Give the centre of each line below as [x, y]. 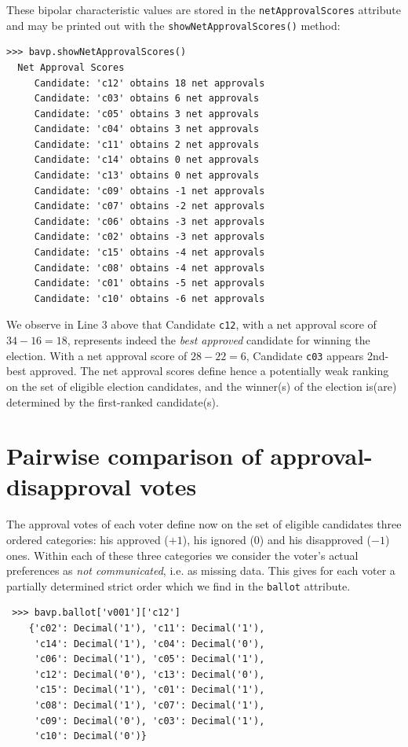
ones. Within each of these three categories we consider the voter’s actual [182, 555]
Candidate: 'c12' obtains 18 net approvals [149, 83]
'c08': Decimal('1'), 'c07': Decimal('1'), [149, 705]
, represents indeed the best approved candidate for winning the [219, 340]
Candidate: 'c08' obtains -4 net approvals [149, 268]
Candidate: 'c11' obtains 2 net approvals [147, 144]
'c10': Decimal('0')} [90, 736]
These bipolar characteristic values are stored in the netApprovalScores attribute [204, 9]
